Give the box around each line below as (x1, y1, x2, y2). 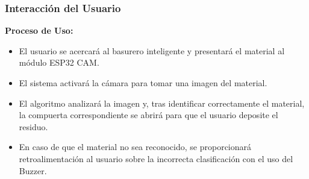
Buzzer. (19, 164, 47, 177)
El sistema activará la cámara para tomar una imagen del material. (19, 77, 267, 89)
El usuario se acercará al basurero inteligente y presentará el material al (19, 44, 285, 57)
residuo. (19, 120, 48, 133)
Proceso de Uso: (5, 24, 73, 37)
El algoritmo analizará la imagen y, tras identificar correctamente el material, (19, 96, 305, 109)
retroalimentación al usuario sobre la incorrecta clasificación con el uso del (19, 152, 293, 165)
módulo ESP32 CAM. (19, 56, 99, 69)
